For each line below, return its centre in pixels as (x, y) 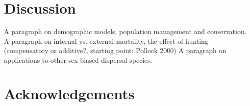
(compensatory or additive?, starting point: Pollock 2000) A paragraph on (115, 50)
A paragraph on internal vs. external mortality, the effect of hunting (106, 41)
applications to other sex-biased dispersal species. (78, 60)
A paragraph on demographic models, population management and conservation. (125, 31)
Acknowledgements (69, 93)
